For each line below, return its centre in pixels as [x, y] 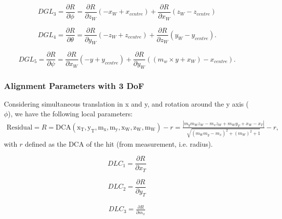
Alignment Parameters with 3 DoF [74, 86]
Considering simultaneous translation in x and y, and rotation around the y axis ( [126, 104]
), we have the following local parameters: [70, 114]
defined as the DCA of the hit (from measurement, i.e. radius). [119, 143]
